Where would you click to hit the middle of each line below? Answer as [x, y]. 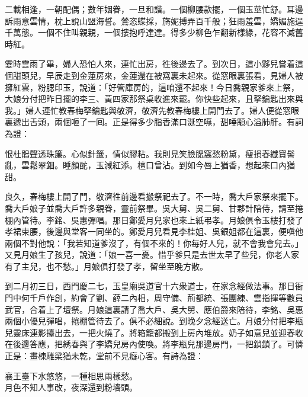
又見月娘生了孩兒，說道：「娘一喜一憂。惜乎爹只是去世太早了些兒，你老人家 [152, 254]
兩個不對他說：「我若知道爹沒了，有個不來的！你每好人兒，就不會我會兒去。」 [154, 243]
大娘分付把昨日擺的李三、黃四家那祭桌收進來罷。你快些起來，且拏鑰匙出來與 [154, 99]
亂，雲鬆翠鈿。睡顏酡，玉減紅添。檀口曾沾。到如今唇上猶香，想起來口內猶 [150, 165]
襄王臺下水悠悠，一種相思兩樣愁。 [71, 375]
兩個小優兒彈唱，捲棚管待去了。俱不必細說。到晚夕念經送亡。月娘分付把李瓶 [154, 321]
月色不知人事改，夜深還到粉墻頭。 [71, 387]
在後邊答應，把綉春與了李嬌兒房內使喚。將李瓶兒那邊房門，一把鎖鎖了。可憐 [154, 344]
